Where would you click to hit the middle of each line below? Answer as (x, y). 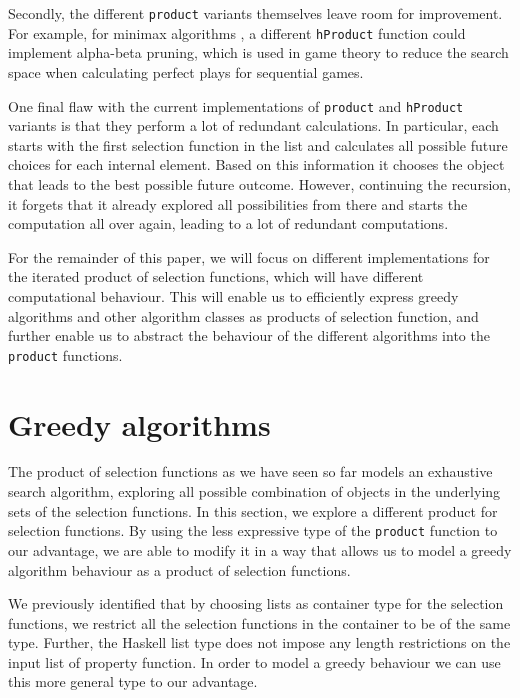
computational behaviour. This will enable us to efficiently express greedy (233, 295)
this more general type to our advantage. (133, 681)
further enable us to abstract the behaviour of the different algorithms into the (249, 335)
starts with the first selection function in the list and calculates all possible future (258, 144)
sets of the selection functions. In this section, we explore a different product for (253, 510)
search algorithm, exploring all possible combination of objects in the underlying (254, 491)
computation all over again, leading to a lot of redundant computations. (228, 223)
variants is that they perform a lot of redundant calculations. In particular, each (253, 125)
